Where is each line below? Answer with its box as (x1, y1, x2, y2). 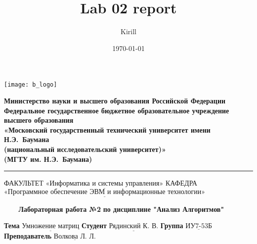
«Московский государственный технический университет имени (4, 124, 211, 135)
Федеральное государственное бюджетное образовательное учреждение (4, 105, 229, 115)
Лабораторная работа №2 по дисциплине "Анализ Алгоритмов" (18, 203, 224, 214)
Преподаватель (4, 231, 52, 241)
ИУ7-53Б (185, 223, 212, 230)
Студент (81, 220, 107, 231)
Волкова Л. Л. (53, 233, 96, 241)
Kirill (121, 26, 136, 37)
